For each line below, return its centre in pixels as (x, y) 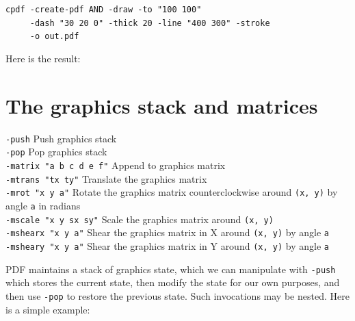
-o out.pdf (54, 37)
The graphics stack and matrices (162, 105)
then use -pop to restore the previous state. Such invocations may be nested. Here (177, 295)
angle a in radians (43, 205)
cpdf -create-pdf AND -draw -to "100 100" (104, 10)
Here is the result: (43, 58)
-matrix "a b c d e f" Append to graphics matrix (116, 165)
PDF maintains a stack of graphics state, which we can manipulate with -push (171, 269)
